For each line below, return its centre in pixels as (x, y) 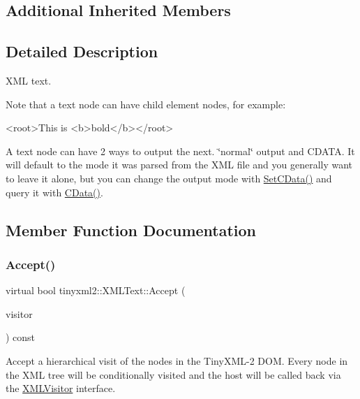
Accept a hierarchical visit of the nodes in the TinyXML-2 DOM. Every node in (177, 360)
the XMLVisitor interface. (61, 388)
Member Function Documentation (131, 230)
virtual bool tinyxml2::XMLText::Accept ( (96, 290)
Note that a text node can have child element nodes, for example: (146, 104)
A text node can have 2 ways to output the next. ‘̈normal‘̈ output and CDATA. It (180, 151)
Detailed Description (82, 51)
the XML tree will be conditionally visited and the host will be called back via (173, 374)
